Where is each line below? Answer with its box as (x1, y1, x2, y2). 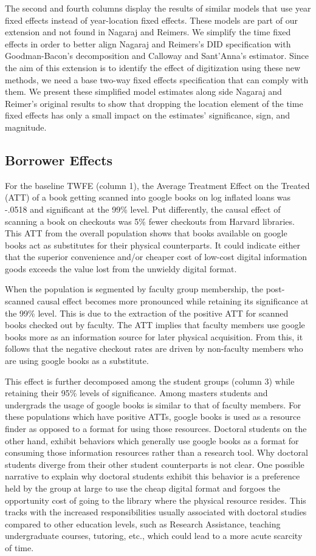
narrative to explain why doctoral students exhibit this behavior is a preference (5, 470, 300, 482)
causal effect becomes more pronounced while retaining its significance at (36, 295, 309, 307)
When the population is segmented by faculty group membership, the (5, 283, 263, 295)
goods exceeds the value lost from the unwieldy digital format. (5, 262, 237, 275)
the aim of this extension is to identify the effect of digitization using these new (5, 61, 301, 74)
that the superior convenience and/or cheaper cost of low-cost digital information (5, 250, 307, 263)
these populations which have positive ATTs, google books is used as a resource (5, 410, 301, 423)
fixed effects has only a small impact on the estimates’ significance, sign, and (5, 109, 290, 122)
